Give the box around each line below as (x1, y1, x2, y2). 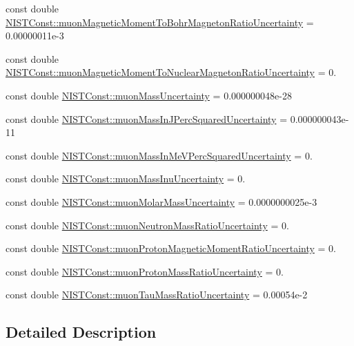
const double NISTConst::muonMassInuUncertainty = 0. (6, 171, 246, 186)
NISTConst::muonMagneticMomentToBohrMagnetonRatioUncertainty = (6, 15, 314, 29)
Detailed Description (6, 321, 157, 343)
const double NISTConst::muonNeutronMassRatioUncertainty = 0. (6, 218, 289, 232)
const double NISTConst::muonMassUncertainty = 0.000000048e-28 (6, 88, 292, 102)
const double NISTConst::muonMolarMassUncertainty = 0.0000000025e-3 (6, 194, 317, 209)
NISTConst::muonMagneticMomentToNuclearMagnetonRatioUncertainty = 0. (6, 65, 337, 79)
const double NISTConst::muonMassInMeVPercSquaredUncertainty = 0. (6, 148, 313, 162)
